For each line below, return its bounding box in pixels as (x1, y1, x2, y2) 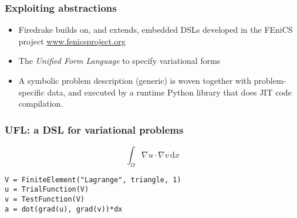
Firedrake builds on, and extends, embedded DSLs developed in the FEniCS (18, 23, 293, 36)
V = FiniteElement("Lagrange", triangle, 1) (5, 175, 181, 184)
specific (18, 86, 45, 98)
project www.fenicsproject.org (18, 35, 126, 47)
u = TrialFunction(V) (5, 185, 89, 194)
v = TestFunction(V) (5, 195, 85, 204)
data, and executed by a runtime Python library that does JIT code (47, 86, 292, 98)
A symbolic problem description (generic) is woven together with (18, 74, 252, 86)
